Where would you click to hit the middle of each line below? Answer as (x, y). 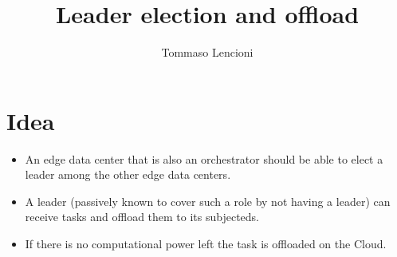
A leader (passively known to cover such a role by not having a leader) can (208, 201)
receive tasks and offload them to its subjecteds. (142, 217)
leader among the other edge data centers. (128, 174)
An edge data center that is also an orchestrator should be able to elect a (204, 158)
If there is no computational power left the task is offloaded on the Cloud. (206, 244)
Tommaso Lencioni (207, 52)
